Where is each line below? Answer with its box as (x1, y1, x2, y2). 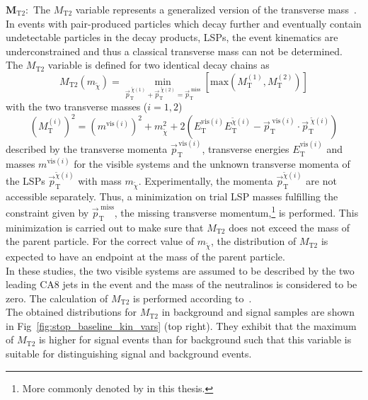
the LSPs (6, 173, 45, 188)
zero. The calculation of (6, 290, 108, 305)
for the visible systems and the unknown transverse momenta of (74, 156, 350, 171)
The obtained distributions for (6, 304, 137, 319)
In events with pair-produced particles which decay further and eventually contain (6, 16, 362, 30)
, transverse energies (202, 142, 289, 156)
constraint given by (6, 205, 89, 219)
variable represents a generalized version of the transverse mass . (75, 2, 357, 16)
